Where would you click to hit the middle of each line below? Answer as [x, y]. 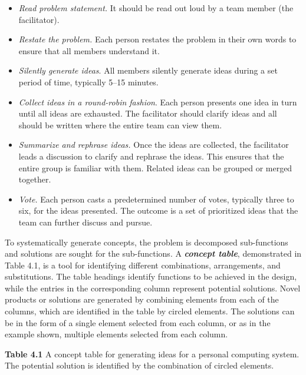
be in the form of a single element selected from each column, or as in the [138, 322]
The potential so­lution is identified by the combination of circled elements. [139, 365]
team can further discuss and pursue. [85, 222]
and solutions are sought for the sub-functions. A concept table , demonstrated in [153, 253]
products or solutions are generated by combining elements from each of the [142, 299]
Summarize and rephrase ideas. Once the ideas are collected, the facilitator [154, 145]
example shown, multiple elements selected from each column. [116, 334]
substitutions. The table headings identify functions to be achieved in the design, [151, 276]
